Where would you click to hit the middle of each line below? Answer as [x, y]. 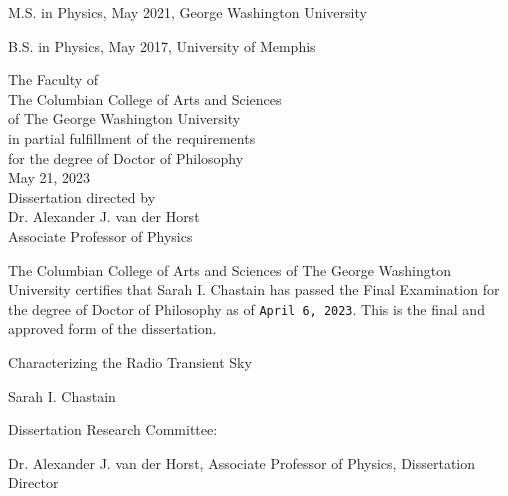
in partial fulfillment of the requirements [132, 137]
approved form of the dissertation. [112, 328]
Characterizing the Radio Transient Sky [130, 361]
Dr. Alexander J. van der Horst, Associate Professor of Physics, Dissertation [242, 462]
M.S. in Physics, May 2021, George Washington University [187, 12]
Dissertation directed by [82, 196]
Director [33, 482]
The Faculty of [53, 79]
